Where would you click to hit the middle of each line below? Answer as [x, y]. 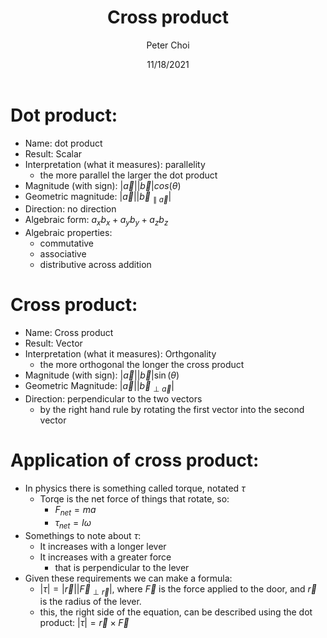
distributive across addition [95, 265]
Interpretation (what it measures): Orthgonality [120, 354]
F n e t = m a [75, 510]
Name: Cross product [69, 333]
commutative [67, 243]
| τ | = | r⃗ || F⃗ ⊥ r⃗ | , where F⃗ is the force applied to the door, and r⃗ [178, 589]
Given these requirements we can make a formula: [128, 578]
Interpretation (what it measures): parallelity [115, 164]
